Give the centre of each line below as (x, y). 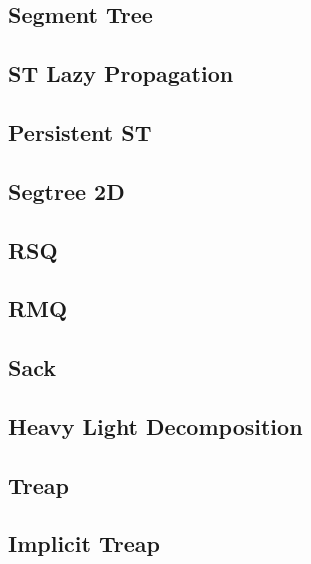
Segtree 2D (66, 190)
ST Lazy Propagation (121, 73)
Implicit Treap (84, 543)
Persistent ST (80, 131)
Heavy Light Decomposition (155, 425)
